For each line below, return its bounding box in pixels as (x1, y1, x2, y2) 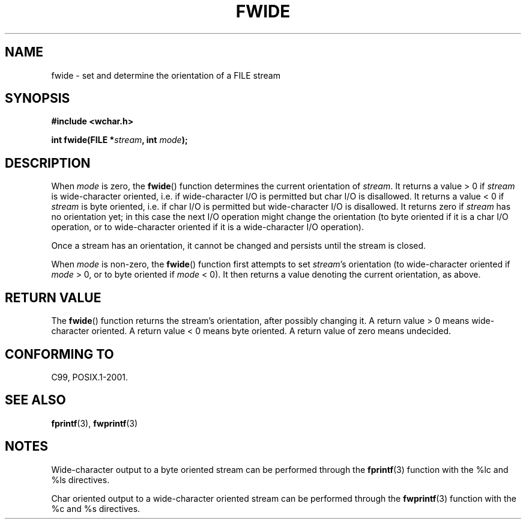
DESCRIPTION (5, 155, 91, 171)
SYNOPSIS (5, 91, 70, 106)
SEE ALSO (5, 392, 66, 408)
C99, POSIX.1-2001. (51, 371, 128, 382)
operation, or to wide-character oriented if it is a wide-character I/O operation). (51, 222, 364, 233)
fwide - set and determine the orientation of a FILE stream (51, 70, 280, 81)
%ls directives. (51, 474, 110, 485)
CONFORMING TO (5, 346, 114, 362)
